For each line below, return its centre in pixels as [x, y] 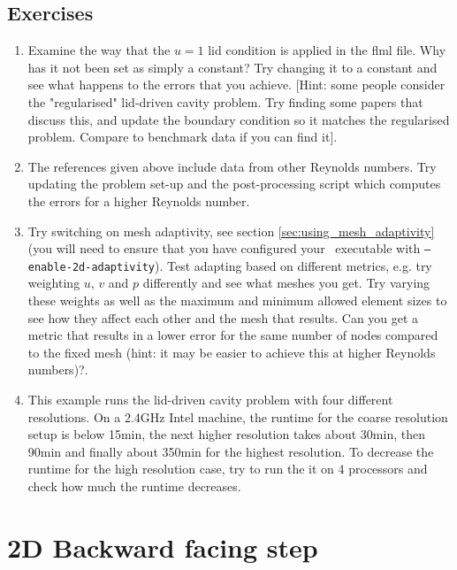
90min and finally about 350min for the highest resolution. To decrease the [231, 451]
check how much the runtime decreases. [134, 485]
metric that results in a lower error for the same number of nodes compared [233, 335]
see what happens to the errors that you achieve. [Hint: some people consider [236, 85]
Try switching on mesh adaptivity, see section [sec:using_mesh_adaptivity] [231, 231]
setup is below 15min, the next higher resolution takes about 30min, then [226, 434]
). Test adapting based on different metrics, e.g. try [293, 265]
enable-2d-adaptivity [91, 267]
